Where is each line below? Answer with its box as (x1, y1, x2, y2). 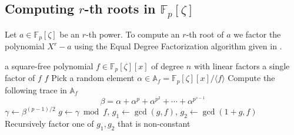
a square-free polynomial (5, 60, 93, 72)
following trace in (5, 83, 67, 96)
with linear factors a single (193, 60, 290, 72)
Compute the (228, 72, 275, 84)
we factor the (233, 28, 281, 40)
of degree (151, 60, 184, 72)
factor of (5, 72, 35, 84)
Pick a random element (51, 72, 135, 84)
